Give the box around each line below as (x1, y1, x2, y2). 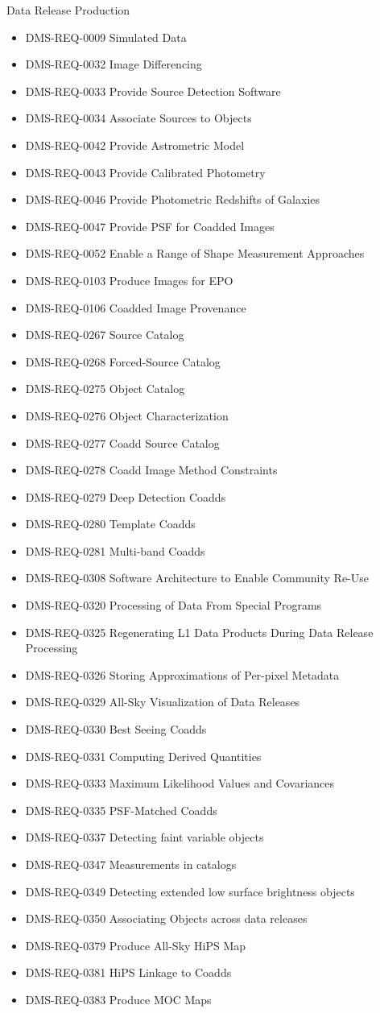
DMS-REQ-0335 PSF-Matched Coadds (25, 801, 217, 818)
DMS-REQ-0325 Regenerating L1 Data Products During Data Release (25, 623, 374, 640)
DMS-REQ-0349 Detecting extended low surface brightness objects (25, 883, 355, 899)
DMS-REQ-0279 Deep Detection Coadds (25, 488, 226, 505)
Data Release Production (6, 2, 130, 18)
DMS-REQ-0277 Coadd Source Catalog (25, 434, 220, 451)
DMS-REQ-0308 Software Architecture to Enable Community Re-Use (25, 569, 369, 586)
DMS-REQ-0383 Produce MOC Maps (25, 990, 212, 1007)
